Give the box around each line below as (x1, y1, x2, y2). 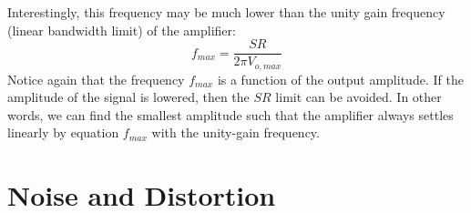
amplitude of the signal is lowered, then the (7, 87, 250, 106)
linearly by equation (7, 123, 119, 142)
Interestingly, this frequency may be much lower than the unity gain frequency (7, 3, 445, 21)
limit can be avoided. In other (275, 87, 442, 106)
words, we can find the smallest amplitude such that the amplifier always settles (7, 105, 454, 124)
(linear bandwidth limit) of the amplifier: (7, 20, 236, 39)
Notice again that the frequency (7, 69, 185, 88)
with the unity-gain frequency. (151, 123, 320, 142)
